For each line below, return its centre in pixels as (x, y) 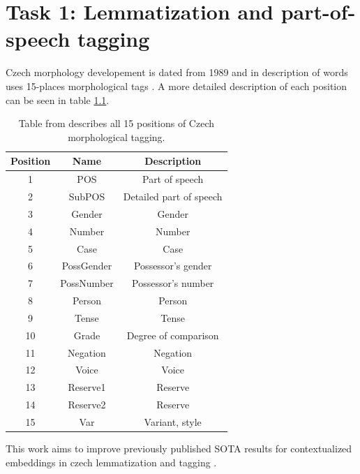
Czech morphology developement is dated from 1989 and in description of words (177, 72)
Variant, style (173, 421)
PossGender (87, 266)
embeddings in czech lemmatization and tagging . (111, 462)
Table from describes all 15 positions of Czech (117, 123)
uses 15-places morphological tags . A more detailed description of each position (176, 86)
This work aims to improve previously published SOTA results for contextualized (179, 449)
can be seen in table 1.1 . (58, 99)
